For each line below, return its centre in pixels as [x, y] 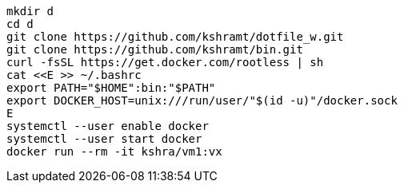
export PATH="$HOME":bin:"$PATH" [111, 88]
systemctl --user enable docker [108, 126]
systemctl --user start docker [104, 139]
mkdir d [30, 11]
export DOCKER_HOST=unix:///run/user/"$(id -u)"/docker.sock [202, 100]
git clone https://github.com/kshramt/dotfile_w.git [175, 37]
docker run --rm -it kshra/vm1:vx [114, 152]
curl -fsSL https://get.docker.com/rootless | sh [165, 62]
